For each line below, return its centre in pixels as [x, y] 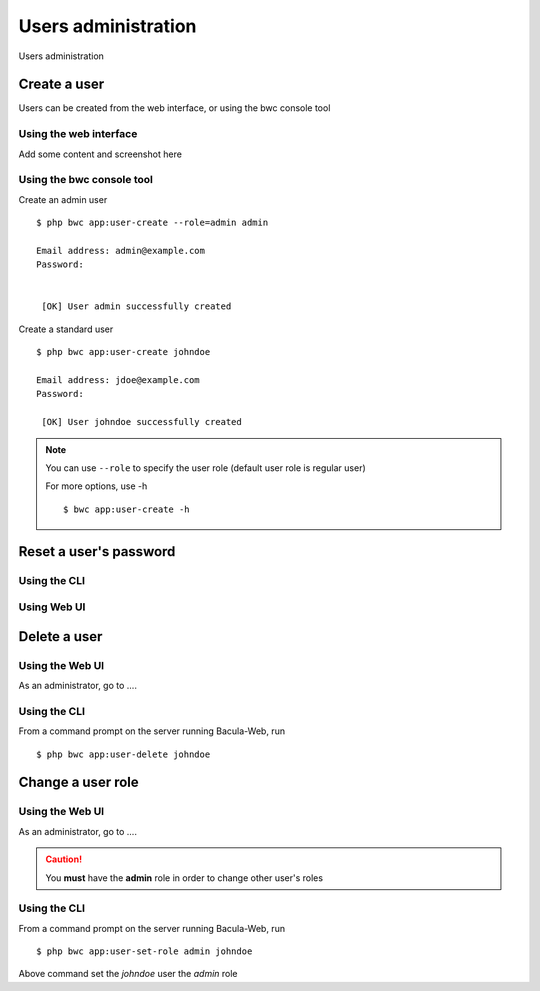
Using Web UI [52, 607]
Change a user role [78, 782]
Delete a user [60, 636]
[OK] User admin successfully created [136, 306]
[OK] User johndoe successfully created [141, 422]
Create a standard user [66, 329]
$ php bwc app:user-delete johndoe [123, 754]
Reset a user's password [97, 551]
